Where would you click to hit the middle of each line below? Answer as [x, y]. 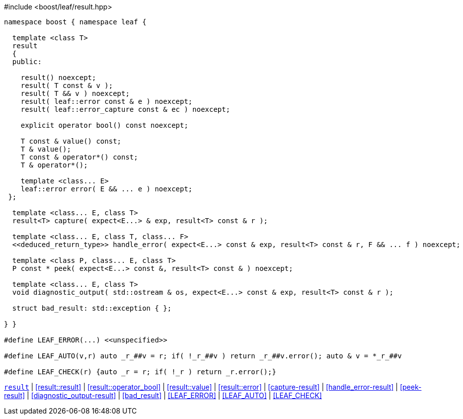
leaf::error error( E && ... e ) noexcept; [107, 189]
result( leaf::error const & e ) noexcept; [107, 101]
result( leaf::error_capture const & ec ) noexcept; [125, 109]
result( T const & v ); [67, 85]
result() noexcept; [58, 78]
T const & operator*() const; [79, 157]
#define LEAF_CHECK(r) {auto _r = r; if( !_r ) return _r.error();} [140, 372]
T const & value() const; [71, 141]
